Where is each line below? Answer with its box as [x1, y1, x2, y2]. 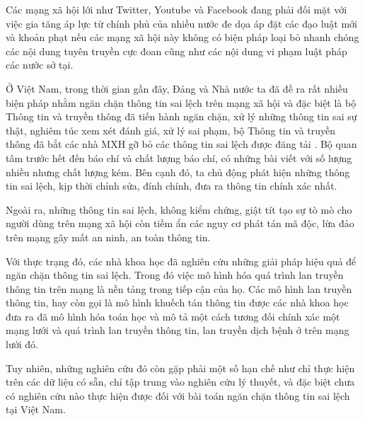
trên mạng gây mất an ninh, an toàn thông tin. [6, 229, 211, 244]
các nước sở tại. [6, 57, 74, 72]
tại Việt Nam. [6, 402, 66, 417]
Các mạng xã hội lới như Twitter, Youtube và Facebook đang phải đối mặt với [6, 2, 347, 16]
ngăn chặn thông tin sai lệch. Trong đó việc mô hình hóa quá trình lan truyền [6, 267, 344, 282]
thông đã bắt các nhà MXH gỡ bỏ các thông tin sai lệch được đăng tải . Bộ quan [6, 137, 357, 151]
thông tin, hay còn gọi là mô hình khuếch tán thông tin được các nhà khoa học [6, 295, 349, 310]
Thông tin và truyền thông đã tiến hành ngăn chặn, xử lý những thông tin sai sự [6, 109, 357, 124]
